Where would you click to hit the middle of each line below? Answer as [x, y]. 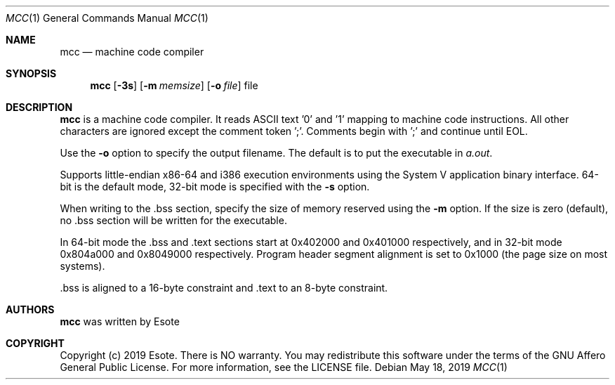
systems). [82, 266]
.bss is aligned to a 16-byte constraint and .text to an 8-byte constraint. [224, 288]
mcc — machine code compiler [132, 52]
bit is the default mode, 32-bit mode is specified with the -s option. [215, 187]
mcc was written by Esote [120, 321]
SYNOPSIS [31, 73]
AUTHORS [30, 309]
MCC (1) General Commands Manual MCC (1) [107, 18]
